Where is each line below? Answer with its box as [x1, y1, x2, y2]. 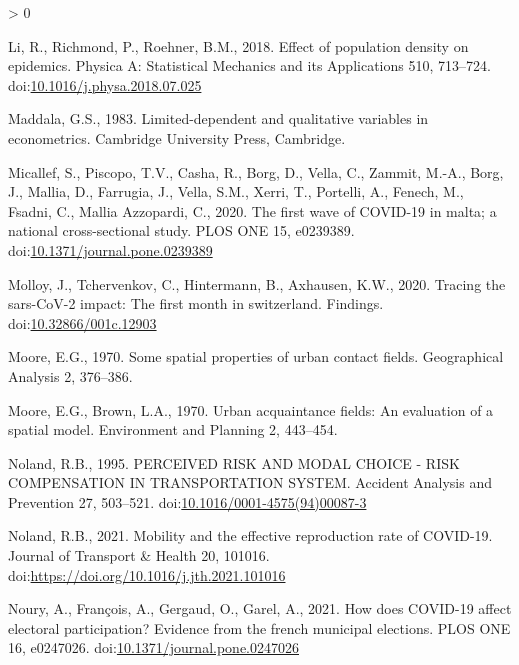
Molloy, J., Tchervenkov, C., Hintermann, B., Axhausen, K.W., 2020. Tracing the [8, 273, 506, 294]
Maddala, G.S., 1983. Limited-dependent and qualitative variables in [8, 108, 429, 129]
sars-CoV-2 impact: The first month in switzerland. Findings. [8, 293, 384, 314]
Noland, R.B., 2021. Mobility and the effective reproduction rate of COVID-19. [8, 525, 493, 546]
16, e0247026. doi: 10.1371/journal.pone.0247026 [8, 637, 299, 658]
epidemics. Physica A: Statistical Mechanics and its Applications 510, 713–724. [8, 55, 491, 76]
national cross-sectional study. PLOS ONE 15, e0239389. [8, 220, 355, 241]
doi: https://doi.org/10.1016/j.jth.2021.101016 [8, 564, 286, 585]
